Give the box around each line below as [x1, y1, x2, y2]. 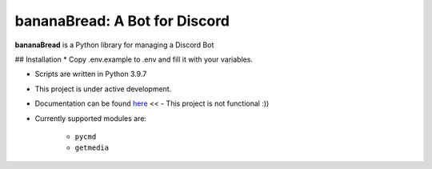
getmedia [74, 143, 110, 152]
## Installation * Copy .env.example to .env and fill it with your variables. [14, 54, 254, 64]
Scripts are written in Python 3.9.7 [34, 69, 147, 79]
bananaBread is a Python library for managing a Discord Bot [14, 40, 214, 50]
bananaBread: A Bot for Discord [14, 12, 230, 30]
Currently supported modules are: [34, 113, 147, 123]
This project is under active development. [34, 84, 172, 94]
